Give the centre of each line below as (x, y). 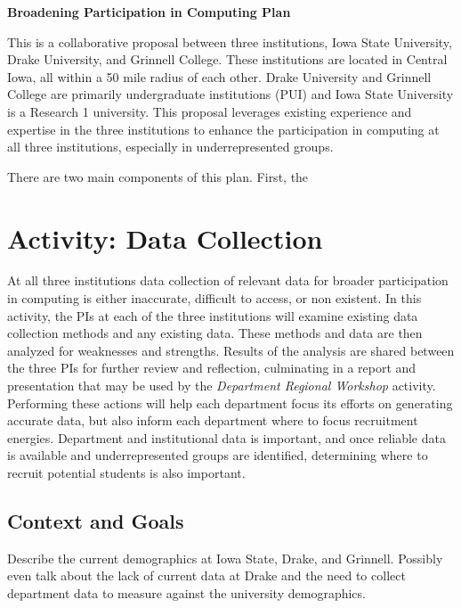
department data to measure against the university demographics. (186, 592)
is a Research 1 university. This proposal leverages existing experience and (210, 111)
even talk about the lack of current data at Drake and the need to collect (206, 575)
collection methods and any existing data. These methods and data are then (215, 333)
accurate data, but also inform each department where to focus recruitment (213, 420)
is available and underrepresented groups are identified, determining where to (218, 455)
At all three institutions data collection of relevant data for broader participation (228, 280)
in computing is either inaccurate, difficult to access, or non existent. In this (214, 298)
